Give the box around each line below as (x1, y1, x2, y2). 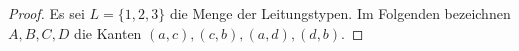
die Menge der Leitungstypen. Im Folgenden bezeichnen (169, 3, 511, 23)
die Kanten (74, 22, 142, 43)
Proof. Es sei (8, 3, 85, 23)
